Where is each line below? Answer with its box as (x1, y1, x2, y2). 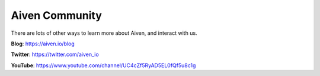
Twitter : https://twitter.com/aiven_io (11, 51, 99, 58)
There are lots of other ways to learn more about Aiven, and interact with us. (11, 29, 198, 37)
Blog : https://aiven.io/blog (11, 40, 75, 47)
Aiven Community (11, 9, 102, 22)
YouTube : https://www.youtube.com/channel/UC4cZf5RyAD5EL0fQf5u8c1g (11, 62, 196, 69)
